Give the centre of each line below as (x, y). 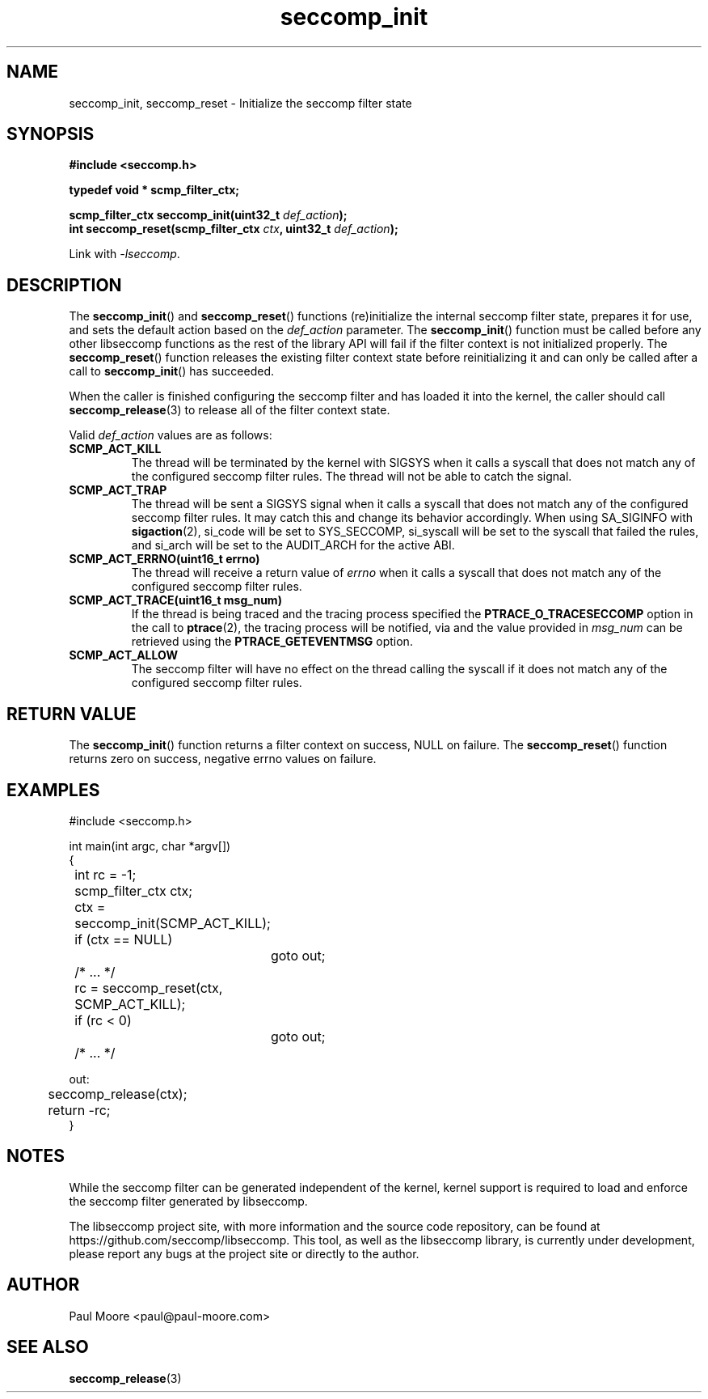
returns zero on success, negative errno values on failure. (223, 759)
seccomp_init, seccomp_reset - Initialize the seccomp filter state (240, 103)
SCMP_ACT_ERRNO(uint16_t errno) (164, 559)
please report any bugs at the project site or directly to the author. (244, 1253)
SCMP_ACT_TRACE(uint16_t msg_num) (175, 600)
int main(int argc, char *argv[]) (150, 846)
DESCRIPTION (64, 285)
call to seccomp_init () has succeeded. (172, 371)
